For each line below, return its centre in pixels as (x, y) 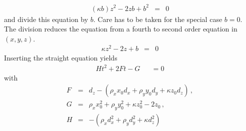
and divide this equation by (46, 19)
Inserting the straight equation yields (61, 58)
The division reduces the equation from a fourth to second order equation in (121, 29)
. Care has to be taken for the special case (158, 19)
